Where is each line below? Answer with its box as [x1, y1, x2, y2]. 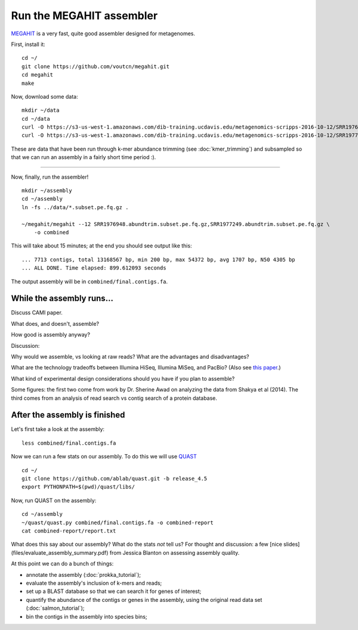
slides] [283, 541, 300, 548]
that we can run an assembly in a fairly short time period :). [11, 154, 156, 161]
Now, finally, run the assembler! [11, 173, 89, 181]
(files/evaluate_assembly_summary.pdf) [11, 549, 109, 556]
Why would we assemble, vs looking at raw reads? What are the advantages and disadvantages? [11, 353, 249, 360]
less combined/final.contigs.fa [21, 439, 116, 446]
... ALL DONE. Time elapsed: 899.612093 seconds [21, 265, 166, 271]
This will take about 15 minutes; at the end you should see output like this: [11, 242, 192, 249]
